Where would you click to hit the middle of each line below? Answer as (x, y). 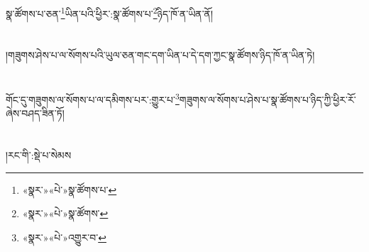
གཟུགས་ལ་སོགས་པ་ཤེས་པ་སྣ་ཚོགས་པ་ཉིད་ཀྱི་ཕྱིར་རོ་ (268, 99)
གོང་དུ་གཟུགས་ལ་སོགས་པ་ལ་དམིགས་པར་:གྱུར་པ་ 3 (93, 98)
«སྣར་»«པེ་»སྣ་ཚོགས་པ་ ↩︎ (70, 189)
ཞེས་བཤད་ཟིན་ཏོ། (35, 113)
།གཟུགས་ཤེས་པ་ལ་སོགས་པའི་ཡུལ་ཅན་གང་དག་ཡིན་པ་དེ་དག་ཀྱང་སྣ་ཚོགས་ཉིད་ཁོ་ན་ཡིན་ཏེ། (160, 55)
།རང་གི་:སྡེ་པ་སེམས (39, 155)
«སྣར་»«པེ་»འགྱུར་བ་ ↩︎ (64, 237)
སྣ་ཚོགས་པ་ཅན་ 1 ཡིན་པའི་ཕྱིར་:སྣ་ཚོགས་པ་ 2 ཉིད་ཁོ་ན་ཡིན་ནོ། (110, 12)
